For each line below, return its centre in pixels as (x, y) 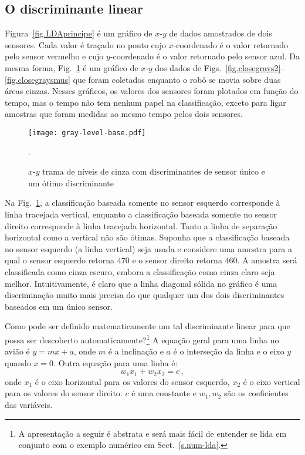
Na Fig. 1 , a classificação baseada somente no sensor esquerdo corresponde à (143, 203)
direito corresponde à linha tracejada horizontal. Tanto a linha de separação (141, 225)
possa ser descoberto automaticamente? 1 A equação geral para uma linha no (142, 339)
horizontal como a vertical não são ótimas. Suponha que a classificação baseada (147, 237)
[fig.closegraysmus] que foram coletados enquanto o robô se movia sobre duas (143, 79)
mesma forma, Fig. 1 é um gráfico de (72, 67)
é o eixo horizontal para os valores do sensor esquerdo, (132, 381)
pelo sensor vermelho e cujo (54, 56)
